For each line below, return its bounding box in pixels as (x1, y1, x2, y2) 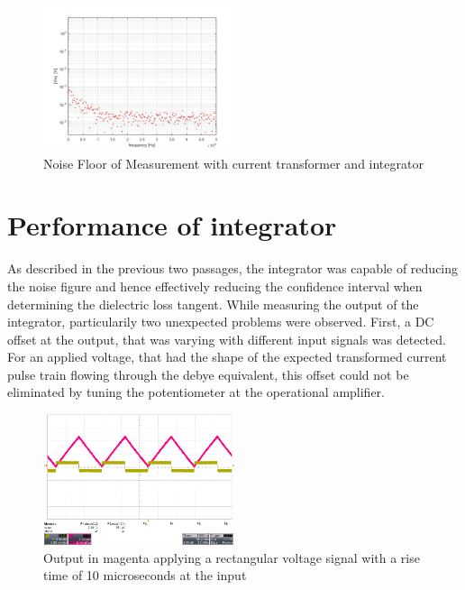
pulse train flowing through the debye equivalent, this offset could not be (7, 364, 409, 383)
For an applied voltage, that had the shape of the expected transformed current (7, 347, 447, 366)
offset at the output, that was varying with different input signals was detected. (7, 329, 446, 348)
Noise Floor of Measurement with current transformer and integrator (43, 153, 424, 172)
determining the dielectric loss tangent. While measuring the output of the (7, 294, 419, 313)
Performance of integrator (7, 207, 337, 244)
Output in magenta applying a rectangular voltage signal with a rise (43, 548, 420, 567)
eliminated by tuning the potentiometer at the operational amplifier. (7, 383, 385, 401)
